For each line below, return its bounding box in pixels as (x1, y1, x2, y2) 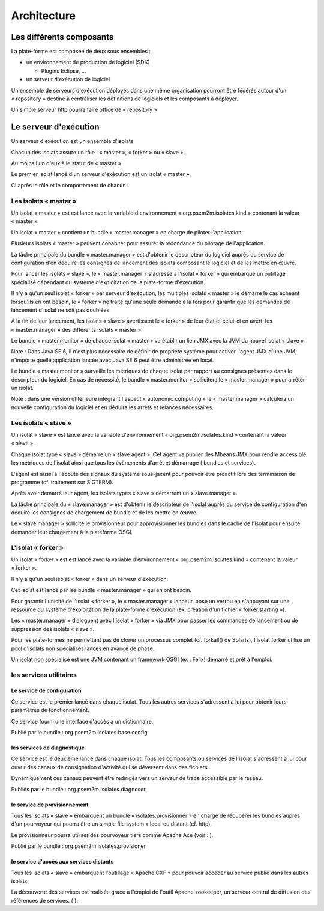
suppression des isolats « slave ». (11, 625, 95, 632)
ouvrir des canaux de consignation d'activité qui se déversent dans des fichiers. (11, 763, 209, 770)
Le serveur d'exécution (11, 122, 100, 132)
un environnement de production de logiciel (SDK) (26, 59, 150, 66)
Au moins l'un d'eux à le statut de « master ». (11, 160, 123, 167)
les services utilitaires (11, 671, 77, 679)
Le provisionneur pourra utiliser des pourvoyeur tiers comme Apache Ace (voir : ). (11, 831, 214, 838)
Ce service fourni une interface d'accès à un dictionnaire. (11, 718, 154, 725)
